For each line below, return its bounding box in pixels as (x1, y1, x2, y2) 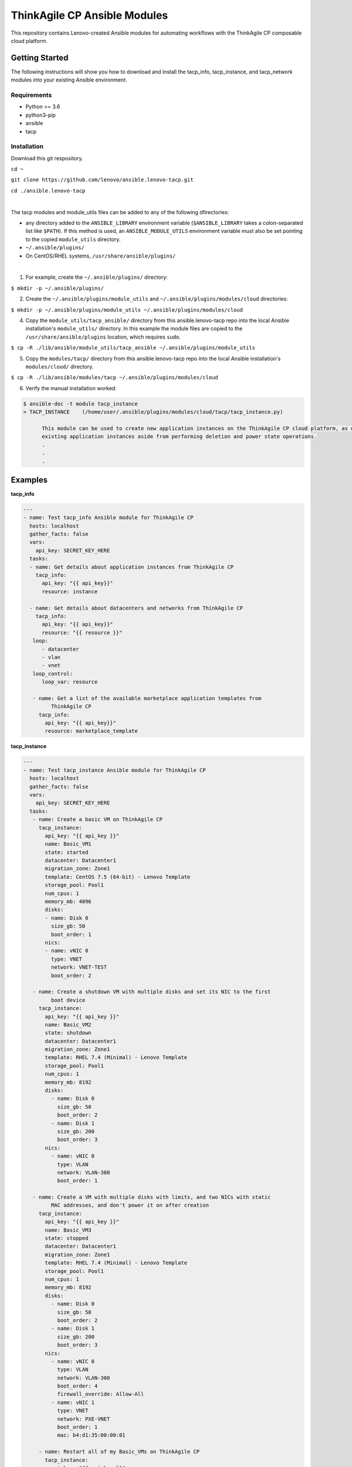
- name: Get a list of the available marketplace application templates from (32, 695, 262, 701)
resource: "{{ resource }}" (42, 629, 123, 636)
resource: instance (42, 588, 98, 595)
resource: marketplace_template (45, 728, 138, 735)
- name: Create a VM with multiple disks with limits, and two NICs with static (32, 1194, 271, 1201)
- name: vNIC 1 (50, 1399, 95, 1405)
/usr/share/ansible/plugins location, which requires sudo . (25, 333, 181, 340)
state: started (45, 849, 89, 856)
